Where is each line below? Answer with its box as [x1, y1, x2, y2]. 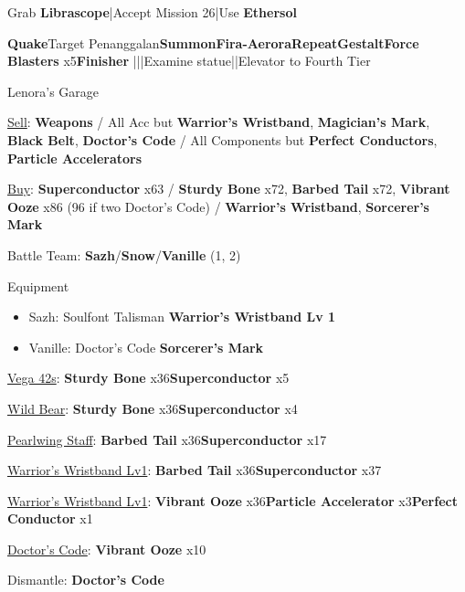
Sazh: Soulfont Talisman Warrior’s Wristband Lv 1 [28, 307, 336, 326]
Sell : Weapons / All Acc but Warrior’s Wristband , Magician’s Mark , [7, 112, 430, 132]
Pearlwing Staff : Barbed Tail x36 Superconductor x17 [7, 429, 327, 449]
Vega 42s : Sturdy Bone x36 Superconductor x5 [7, 368, 290, 387]
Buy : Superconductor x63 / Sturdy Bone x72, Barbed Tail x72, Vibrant [7, 179, 450, 198]
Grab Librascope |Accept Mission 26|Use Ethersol [7, 3, 297, 21]
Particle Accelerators [7, 148, 143, 167]
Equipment [7, 276, 69, 295]
